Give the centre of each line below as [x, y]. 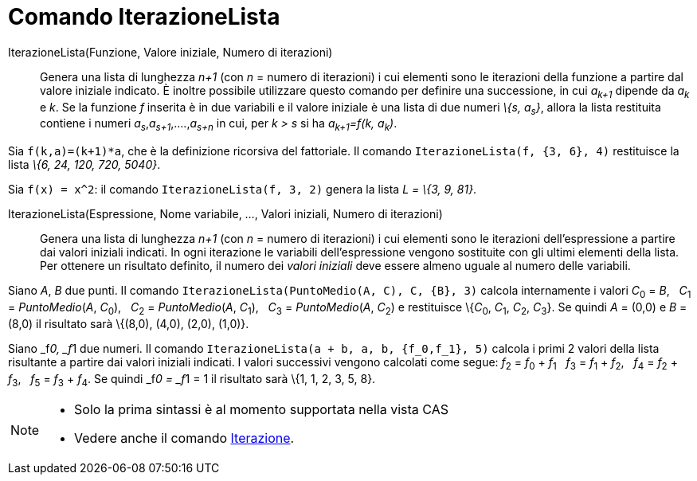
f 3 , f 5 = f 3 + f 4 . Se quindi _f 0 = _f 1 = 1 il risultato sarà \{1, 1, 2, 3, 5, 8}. [192, 380]
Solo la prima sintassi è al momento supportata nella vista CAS [261, 410]
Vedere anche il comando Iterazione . [184, 438]
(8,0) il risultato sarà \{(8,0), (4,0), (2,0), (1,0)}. [129, 323]
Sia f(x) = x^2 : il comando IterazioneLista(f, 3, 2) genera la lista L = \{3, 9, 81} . [243, 190]
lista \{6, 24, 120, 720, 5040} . [84, 165]
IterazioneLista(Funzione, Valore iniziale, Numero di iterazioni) [170, 52]
